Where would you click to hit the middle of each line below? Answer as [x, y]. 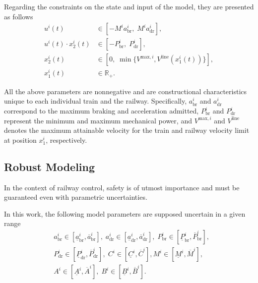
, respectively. [66, 140]
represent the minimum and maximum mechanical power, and [98, 120]
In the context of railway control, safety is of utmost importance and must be [122, 187]
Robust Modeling [50, 166]
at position [20, 140]
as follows [19, 16]
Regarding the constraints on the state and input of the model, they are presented [129, 6]
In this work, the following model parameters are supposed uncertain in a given [125, 213]
